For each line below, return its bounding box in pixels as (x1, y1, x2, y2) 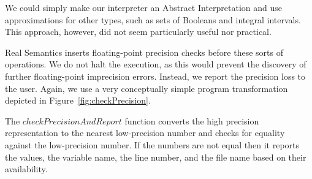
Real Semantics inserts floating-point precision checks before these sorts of (5, 45, 283, 58)
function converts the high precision (124, 114, 259, 127)
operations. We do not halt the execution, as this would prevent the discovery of (5, 58, 306, 70)
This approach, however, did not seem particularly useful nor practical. (5, 25, 272, 38)
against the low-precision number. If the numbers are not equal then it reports (5, 138, 300, 151)
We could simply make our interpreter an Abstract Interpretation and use (5, 1, 283, 13)
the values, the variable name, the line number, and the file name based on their (5, 150, 306, 163)
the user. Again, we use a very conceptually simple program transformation (5, 82, 288, 94)
